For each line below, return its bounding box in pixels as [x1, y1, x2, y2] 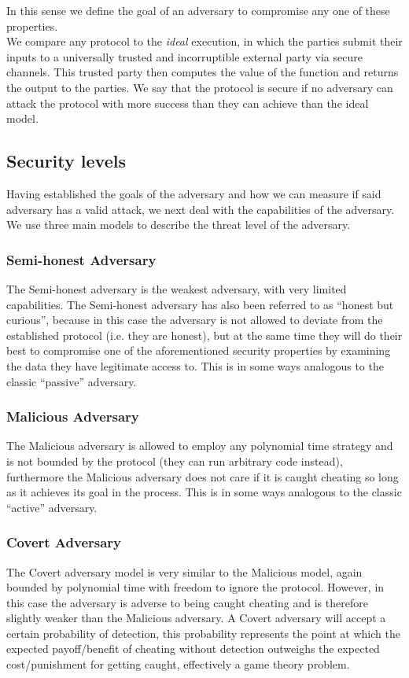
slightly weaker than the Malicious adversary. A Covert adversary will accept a [6, 610, 386, 626]
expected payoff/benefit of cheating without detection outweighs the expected [6, 640, 380, 657]
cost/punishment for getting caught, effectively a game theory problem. [6, 656, 350, 672]
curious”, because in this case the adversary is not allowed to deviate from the [6, 311, 383, 328]
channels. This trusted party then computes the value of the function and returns [6, 64, 399, 80]
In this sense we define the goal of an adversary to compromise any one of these [6, 2, 390, 18]
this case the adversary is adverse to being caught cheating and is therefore [6, 594, 368, 610]
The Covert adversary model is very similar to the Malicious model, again [6, 563, 363, 580]
